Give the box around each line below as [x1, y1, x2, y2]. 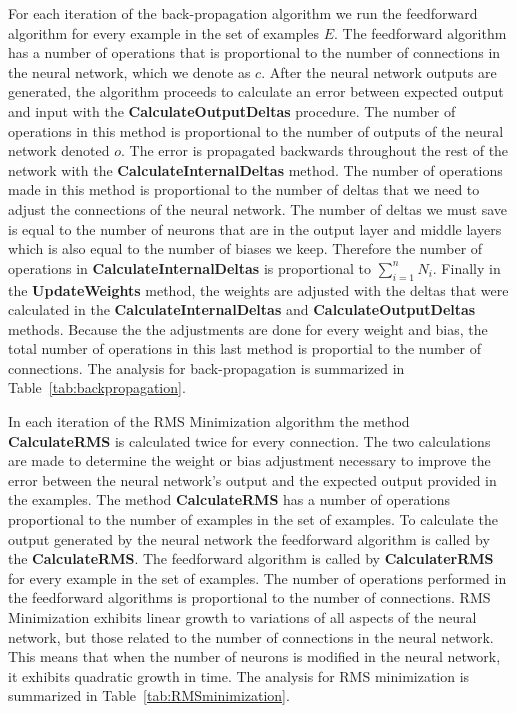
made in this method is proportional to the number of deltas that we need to [8, 179, 480, 200]
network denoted [8, 140, 110, 161]
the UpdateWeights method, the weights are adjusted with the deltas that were [8, 279, 509, 300]
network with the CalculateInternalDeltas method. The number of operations [8, 159, 503, 180]
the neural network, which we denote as [8, 61, 251, 82]
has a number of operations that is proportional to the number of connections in [8, 42, 501, 63]
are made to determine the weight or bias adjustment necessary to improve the [8, 450, 491, 471]
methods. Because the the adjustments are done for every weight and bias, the [8, 318, 488, 339]
